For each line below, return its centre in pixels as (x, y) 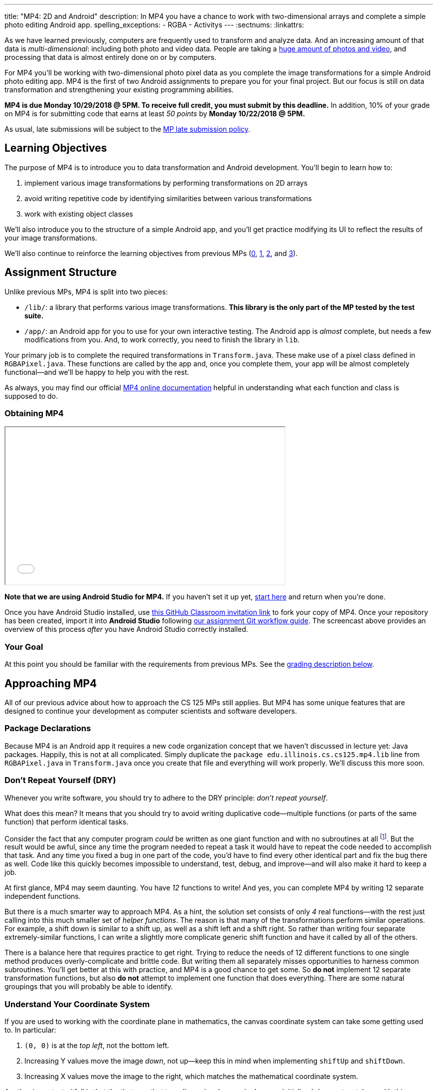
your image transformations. (51, 238)
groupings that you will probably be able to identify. (89, 987)
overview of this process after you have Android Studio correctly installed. (126, 629)
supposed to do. (31, 396)
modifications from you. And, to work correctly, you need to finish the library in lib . (162, 339)
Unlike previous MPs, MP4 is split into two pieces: (86, 291)
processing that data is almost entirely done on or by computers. (111, 57)
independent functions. (43, 896)
